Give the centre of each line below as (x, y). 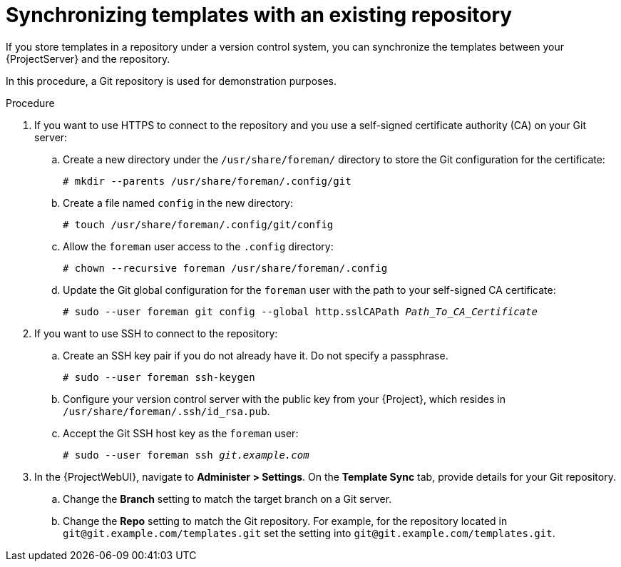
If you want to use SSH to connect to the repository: (156, 333)
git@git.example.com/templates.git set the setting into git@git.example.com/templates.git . (309, 533)
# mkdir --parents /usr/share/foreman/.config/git (207, 181)
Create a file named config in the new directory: (178, 203)
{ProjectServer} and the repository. (88, 58)
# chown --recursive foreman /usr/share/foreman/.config (225, 268)
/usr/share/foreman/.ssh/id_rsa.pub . (166, 411)
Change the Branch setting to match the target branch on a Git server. (227, 499)
